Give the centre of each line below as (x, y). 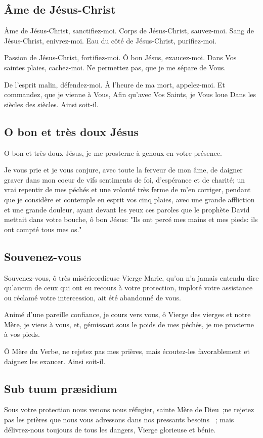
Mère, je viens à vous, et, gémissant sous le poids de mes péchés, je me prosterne (129, 324)
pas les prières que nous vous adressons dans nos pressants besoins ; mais (119, 420)
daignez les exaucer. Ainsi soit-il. (55, 361)
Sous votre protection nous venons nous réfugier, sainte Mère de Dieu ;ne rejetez (129, 409)
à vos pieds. (22, 334)
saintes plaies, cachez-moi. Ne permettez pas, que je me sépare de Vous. (115, 67)
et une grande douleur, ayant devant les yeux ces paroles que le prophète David (127, 209)
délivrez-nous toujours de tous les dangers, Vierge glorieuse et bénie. (110, 429)
